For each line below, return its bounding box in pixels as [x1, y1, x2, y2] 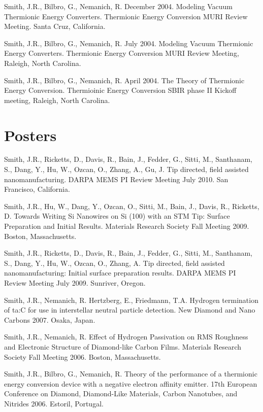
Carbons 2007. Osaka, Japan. [4, 314, 95, 325]
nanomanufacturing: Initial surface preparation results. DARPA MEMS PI [4, 267, 236, 278]
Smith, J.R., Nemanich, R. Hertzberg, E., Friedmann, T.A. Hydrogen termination [4, 294, 258, 305]
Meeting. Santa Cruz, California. [4, 21, 106, 31]
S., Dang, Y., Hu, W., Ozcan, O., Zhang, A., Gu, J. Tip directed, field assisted [4, 164, 249, 175]
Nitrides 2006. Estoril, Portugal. [4, 398, 104, 408]
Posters [4, 124, 57, 145]
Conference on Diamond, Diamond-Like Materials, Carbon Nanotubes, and [4, 388, 238, 399]
